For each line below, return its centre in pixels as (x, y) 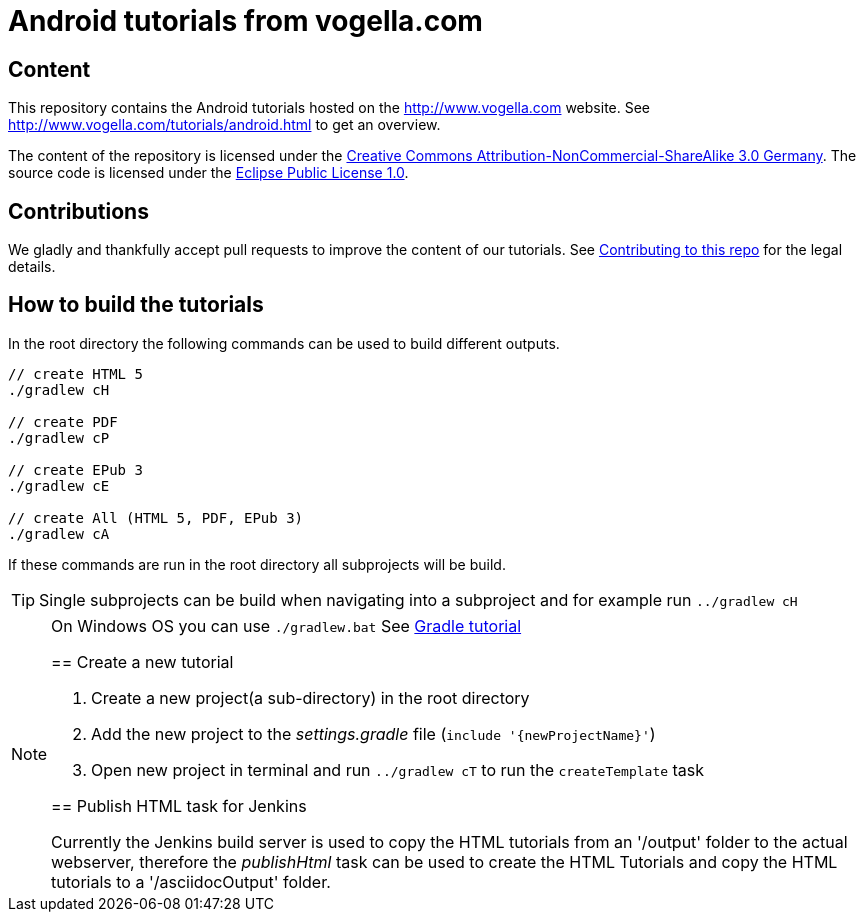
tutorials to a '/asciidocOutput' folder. (191, 881)
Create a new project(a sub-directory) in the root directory (310, 697)
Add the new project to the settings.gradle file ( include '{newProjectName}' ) (373, 733)
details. (32, 267)
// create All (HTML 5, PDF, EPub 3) (156, 517)
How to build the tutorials (136, 305)
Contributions (78, 211)
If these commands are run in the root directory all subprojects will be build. (257, 564)
